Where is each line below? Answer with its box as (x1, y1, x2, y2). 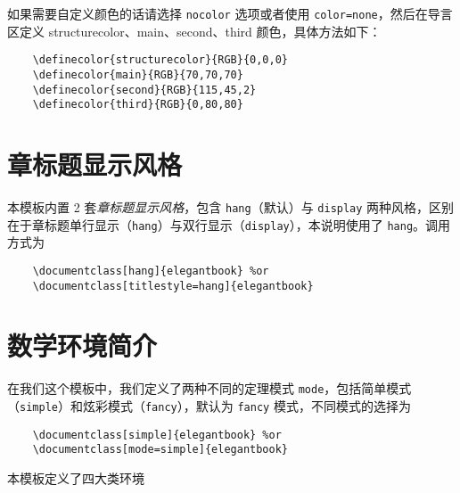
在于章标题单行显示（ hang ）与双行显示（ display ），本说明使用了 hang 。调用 (7, 215, 451, 234)
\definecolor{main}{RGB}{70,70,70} (32, 68, 243, 81)
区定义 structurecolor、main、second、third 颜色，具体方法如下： (7, 21, 382, 40)
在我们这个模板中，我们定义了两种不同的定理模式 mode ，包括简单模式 (7, 379, 412, 398)
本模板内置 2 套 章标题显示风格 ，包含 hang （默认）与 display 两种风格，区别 (7, 198, 455, 216)
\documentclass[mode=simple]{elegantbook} (32, 443, 288, 456)
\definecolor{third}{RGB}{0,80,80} (32, 98, 243, 111)
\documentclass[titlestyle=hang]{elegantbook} (32, 279, 314, 292)
